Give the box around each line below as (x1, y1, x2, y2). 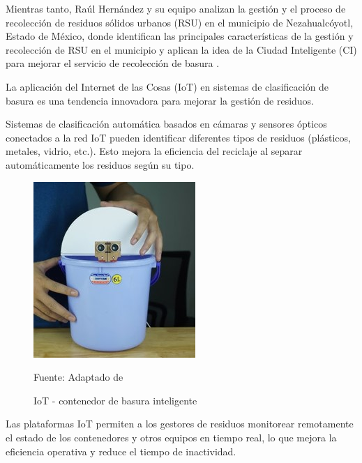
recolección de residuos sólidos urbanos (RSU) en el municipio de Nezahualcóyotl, (6, 15, 354, 29)
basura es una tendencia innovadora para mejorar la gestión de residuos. (6, 93, 315, 107)
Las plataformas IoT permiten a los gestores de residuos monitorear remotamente (6, 416, 354, 431)
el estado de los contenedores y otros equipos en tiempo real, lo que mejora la (6, 430, 337, 444)
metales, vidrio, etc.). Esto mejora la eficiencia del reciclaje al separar (6, 144, 303, 158)
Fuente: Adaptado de (33, 370, 123, 384)
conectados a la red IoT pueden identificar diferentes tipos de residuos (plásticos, (6, 130, 351, 144)
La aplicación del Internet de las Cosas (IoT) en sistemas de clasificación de (6, 79, 329, 93)
